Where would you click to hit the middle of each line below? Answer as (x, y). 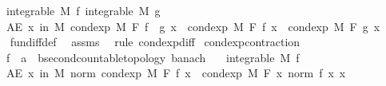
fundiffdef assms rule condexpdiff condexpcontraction (155, 42)
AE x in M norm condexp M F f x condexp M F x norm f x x (176, 73)
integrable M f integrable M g (83, 10)
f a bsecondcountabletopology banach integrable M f (153, 57)
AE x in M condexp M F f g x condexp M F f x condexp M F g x (193, 26)
